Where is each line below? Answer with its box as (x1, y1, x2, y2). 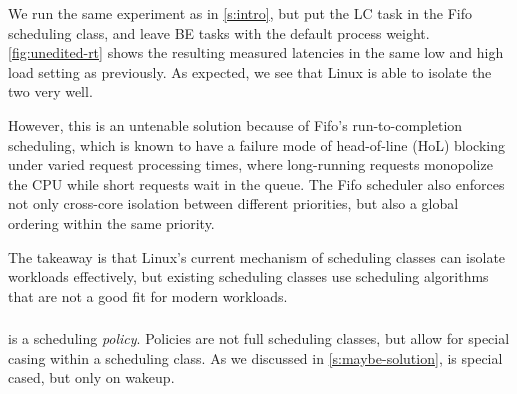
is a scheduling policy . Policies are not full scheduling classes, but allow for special (8, 328, 510, 349)
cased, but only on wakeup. (8, 367, 175, 388)
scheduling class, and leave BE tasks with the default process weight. (8, 22, 430, 43)
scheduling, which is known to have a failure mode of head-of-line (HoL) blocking (8, 134, 506, 155)
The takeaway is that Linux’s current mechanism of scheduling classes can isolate (8, 246, 506, 267)
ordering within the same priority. (8, 212, 215, 233)
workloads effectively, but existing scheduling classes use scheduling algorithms (8, 266, 489, 287)
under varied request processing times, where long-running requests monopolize (8, 154, 493, 175)
